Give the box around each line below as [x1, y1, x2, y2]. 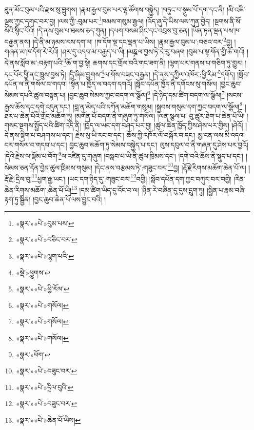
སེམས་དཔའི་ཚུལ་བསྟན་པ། [4, 90, 66, 100]
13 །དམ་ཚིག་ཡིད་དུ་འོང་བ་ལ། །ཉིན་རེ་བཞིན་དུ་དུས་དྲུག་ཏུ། [71, 184, 205, 195]
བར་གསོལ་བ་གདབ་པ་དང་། [4, 139, 67, 149]
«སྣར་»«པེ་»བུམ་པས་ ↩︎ [16, 218, 74, 228]
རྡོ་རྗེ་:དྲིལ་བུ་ [4, 173, 32, 184]
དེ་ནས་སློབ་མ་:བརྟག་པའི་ [4, 57, 64, 67]
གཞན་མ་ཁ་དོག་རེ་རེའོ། [4, 46, 59, 56]
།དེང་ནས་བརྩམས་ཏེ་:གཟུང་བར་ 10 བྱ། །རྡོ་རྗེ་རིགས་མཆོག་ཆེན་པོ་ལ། [94, 161, 246, 172]
